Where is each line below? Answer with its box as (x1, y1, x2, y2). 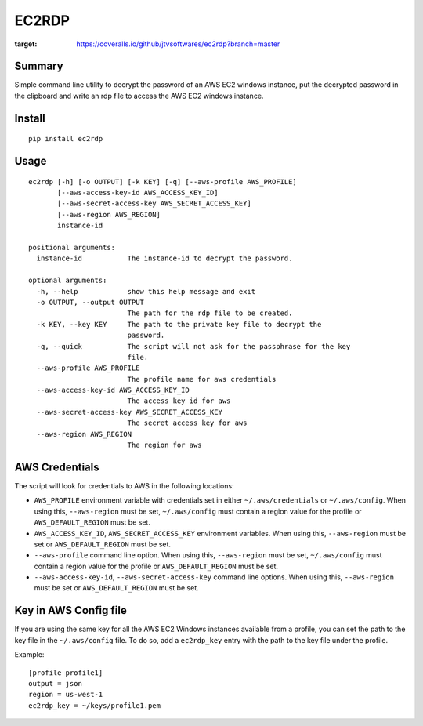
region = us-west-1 (28, 690, 103, 699)
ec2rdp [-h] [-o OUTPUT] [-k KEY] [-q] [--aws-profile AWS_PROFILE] (28, 177, 297, 186)
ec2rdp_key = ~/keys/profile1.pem (28, 701, 161, 710)
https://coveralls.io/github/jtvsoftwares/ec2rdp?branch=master (76, 39, 280, 49)
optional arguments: (28, 276, 107, 285)
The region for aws (127, 441, 203, 450)
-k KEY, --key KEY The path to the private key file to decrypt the (36, 320, 322, 329)
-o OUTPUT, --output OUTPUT (36, 298, 145, 307)
